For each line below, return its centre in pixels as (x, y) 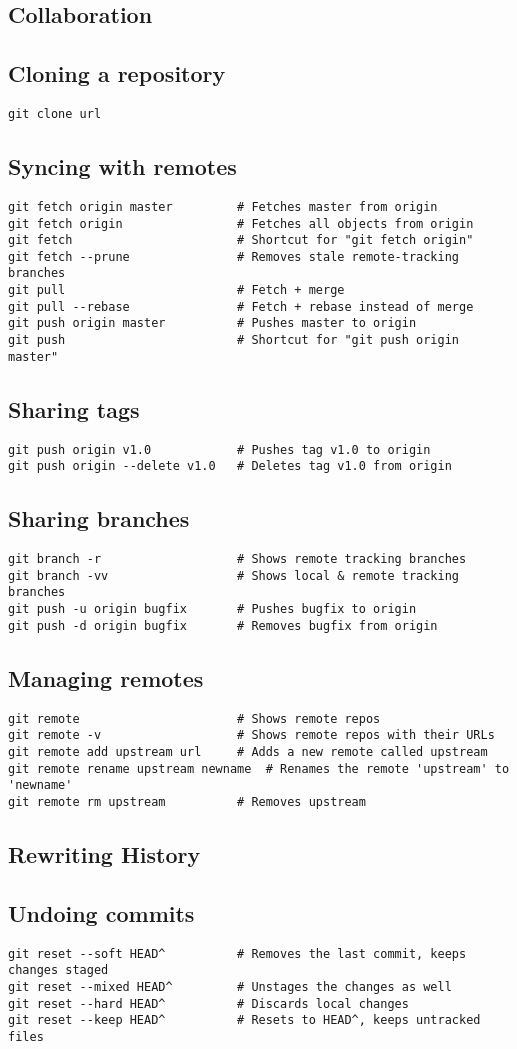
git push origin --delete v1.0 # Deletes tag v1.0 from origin (230, 466)
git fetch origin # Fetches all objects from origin (241, 223)
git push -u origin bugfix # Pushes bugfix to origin (212, 609)
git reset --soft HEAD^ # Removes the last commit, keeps (237, 953)
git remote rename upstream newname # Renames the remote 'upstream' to (259, 768)
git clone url (55, 113)
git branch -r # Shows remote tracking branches (237, 559)
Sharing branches (99, 518)
